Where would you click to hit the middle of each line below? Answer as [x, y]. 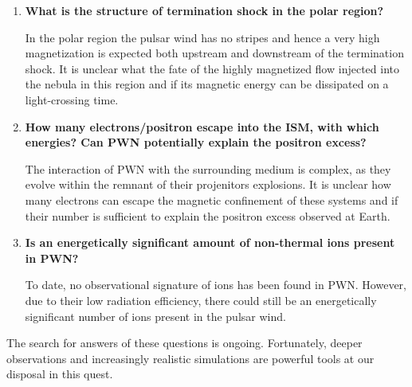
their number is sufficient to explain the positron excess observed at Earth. [208, 215]
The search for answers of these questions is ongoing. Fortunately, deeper [184, 343]
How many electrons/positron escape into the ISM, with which [202, 126]
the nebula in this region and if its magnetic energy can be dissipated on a [207, 84]
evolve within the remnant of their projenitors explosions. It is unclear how [208, 184]
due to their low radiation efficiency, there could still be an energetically [201, 300]
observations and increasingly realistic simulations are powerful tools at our [190, 358]
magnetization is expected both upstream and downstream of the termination [214, 53]
